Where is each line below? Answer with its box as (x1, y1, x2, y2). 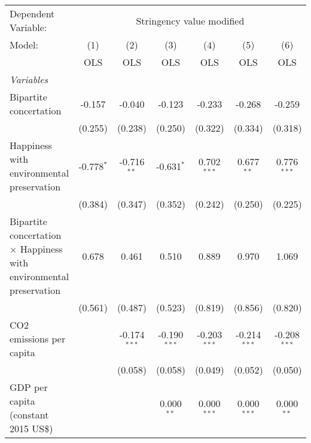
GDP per (10, 380, 48, 394)
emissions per (10, 332, 66, 345)
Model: (10, 38, 39, 51)
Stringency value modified (136, 13, 245, 28)
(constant (10, 408, 49, 421)
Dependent (10, 7, 55, 20)
